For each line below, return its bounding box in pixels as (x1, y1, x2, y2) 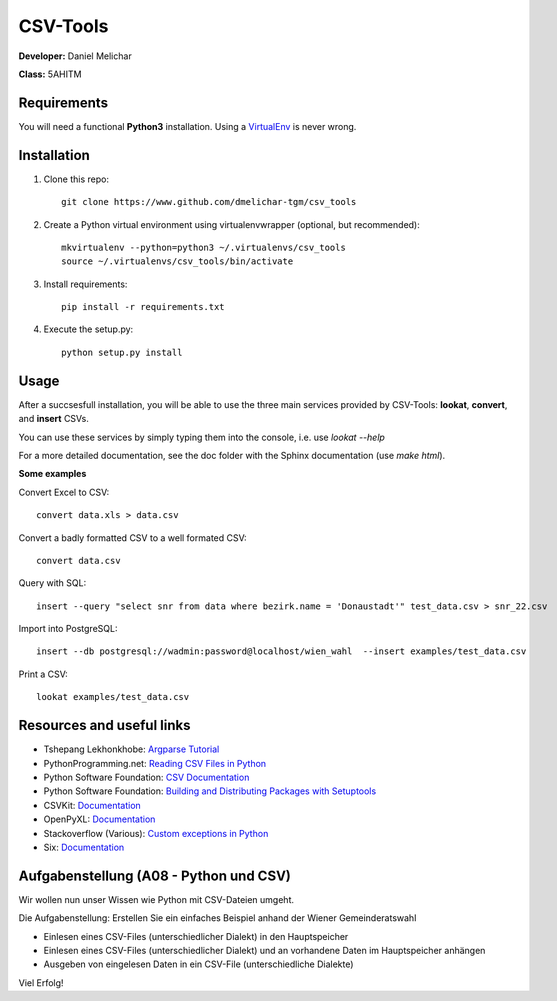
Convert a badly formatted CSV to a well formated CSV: (18, 531, 247, 544)
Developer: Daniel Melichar (18, 50, 132, 62)
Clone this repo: (43, 173, 110, 185)
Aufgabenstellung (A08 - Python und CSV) (18, 867, 292, 884)
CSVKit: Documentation (43, 799, 142, 811)
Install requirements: (43, 278, 128, 290)
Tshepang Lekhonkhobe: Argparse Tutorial (43, 743, 220, 755)
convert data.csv (36, 555, 121, 566)
